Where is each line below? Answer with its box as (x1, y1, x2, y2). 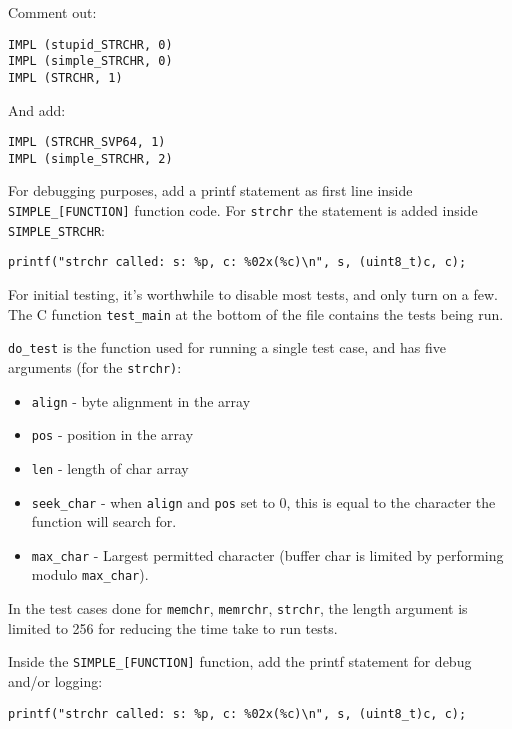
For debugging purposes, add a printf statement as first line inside (8, 180, 413, 201)
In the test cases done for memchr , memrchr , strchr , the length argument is (8, 598, 468, 619)
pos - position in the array (31, 424, 194, 445)
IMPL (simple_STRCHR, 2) (8, 151, 173, 166)
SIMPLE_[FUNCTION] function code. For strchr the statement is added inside (8, 200, 478, 221)
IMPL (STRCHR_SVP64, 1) (8, 135, 166, 150)
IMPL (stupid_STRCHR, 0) (8, 37, 173, 52)
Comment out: (8, 2, 97, 22)
